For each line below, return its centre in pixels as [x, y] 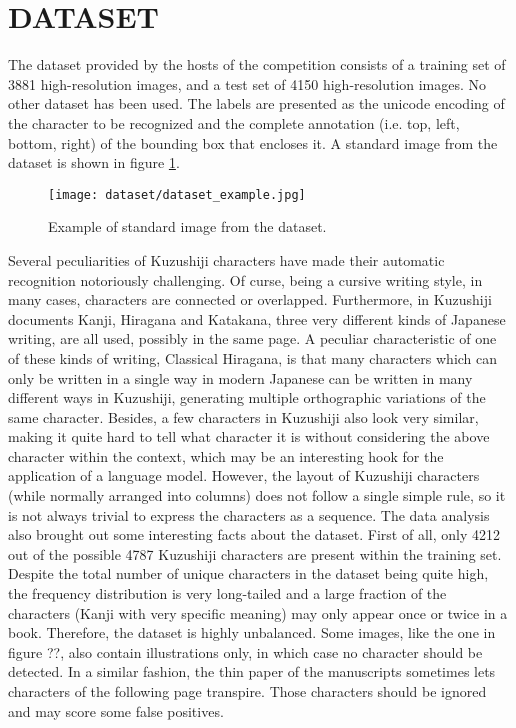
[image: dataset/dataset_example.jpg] [177, 194]
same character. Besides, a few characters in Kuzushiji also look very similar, [243, 416]
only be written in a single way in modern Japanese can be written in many [240, 377]
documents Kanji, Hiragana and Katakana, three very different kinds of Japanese [257, 318]
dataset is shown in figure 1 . [94, 162]
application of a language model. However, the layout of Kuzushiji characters [244, 475]
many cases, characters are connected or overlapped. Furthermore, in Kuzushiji [250, 299]
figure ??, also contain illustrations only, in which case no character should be [245, 651]
